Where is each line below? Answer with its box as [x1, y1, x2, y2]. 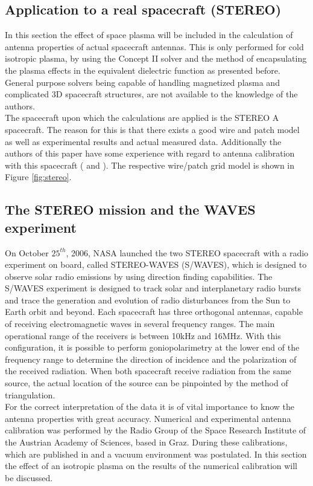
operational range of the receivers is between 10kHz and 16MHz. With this [5, 329, 281, 342]
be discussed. [5, 471, 53, 484]
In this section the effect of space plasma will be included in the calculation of [5, 28, 293, 41]
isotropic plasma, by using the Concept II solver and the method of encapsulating [5, 52, 307, 65]
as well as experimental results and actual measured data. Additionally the [5, 135, 282, 147]
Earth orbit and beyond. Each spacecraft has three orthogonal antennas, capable [5, 305, 303, 318]
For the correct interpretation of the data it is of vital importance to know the [5, 400, 295, 413]
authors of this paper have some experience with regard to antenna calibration [5, 147, 295, 160]
